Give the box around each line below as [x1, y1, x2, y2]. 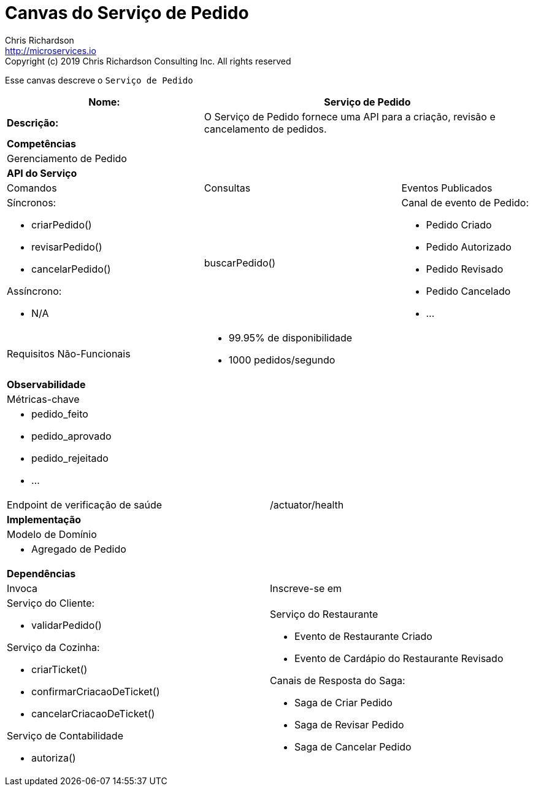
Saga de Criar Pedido [294, 696, 393, 709]
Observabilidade [7, 378, 86, 391]
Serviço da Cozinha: [7, 641, 100, 653]
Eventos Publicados [401, 181, 493, 194]
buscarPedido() [204, 256, 276, 269]
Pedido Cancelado [426, 284, 511, 297]
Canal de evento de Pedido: [401, 196, 529, 209]
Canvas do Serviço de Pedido [5, 2, 249, 23]
